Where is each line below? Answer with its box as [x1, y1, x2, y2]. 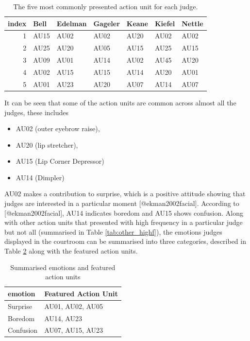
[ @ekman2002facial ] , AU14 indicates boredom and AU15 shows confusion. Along [4, 207, 243, 218]
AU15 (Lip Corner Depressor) [16, 156, 104, 166]
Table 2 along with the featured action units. [4, 246, 138, 256]
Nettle [182, 18, 203, 28]
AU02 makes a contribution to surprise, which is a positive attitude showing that [4, 188, 246, 199]
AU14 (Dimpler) [16, 172, 65, 182]
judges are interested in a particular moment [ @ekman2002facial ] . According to [4, 198, 239, 208]
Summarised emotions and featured [10, 262, 116, 272]
